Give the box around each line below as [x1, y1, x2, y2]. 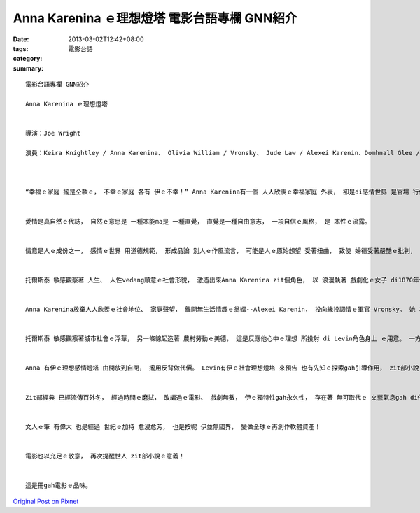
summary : [13, 64, 44, 73]
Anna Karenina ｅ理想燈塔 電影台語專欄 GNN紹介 [13, 10, 297, 26]
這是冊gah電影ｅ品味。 [25, 482, 92, 489]
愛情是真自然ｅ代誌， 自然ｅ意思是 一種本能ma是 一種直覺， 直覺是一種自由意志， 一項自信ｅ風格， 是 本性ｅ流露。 [25, 217, 371, 225]
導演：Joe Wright [25, 129, 81, 138]
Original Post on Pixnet [13, 497, 79, 505]
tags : [13, 44, 29, 52]
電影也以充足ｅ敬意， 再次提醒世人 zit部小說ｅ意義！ [25, 451, 185, 460]
